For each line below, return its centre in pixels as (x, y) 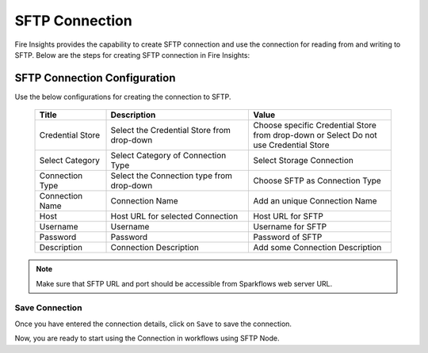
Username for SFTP (290, 227)
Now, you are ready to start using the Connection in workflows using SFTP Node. (147, 338)
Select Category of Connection (168, 156)
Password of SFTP (288, 237)
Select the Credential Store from (171, 131)
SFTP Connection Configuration (95, 78)
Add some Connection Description (317, 248)
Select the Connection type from (172, 176)
